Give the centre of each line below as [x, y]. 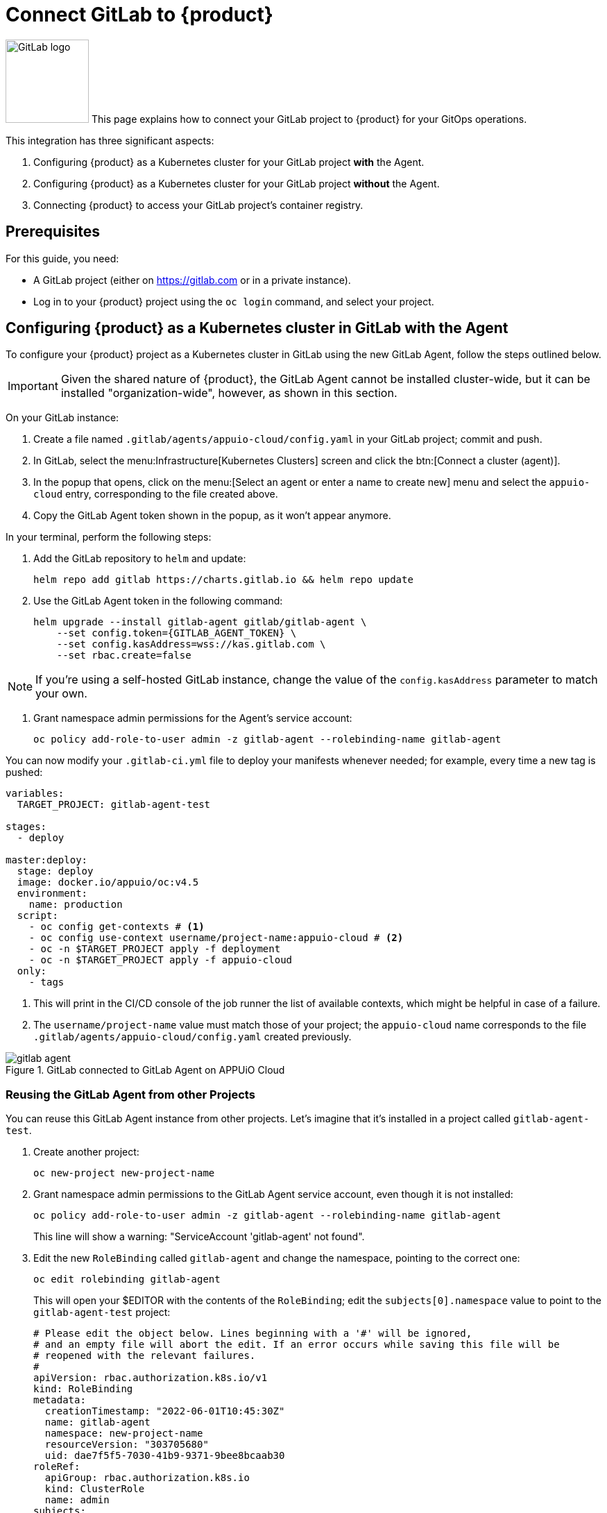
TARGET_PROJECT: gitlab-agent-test [114, 805]
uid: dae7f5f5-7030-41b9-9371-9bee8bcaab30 [165, 1456]
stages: [26, 827]
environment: [52, 894]
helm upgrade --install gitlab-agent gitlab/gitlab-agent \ [200, 622]
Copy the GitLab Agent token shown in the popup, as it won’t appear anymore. [212, 516]
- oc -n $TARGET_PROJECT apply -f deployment [155, 949]
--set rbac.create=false [124, 656]
